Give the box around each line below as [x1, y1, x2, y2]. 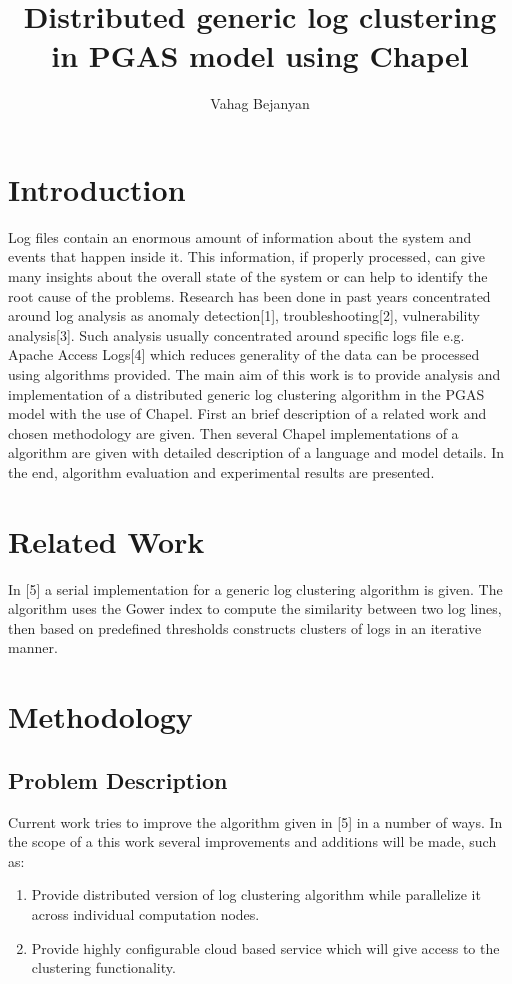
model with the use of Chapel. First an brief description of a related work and [8, 403, 487, 424]
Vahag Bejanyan [210, 93, 310, 114]
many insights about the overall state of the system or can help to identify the [8, 266, 488, 287]
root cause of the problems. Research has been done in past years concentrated [8, 285, 491, 306]
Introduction [8, 168, 186, 209]
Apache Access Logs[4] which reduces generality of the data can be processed [8, 344, 480, 365]
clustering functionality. [31, 957, 176, 978]
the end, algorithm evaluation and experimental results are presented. [8, 461, 435, 482]
